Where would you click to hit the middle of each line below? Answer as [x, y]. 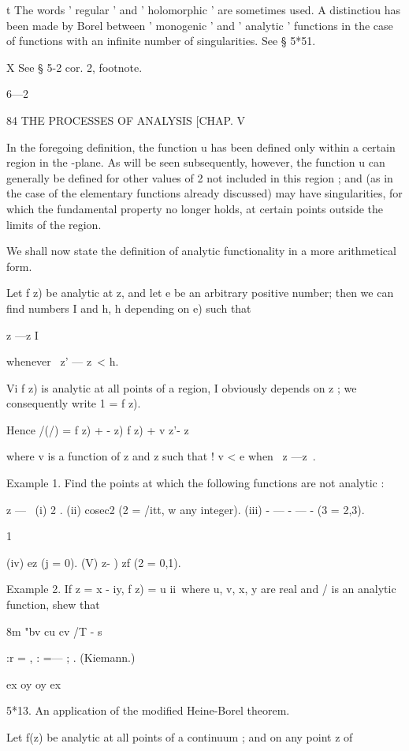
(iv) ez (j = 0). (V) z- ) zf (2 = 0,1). [94, 562]
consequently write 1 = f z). [74, 403]
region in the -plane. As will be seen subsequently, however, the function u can [196, 162]
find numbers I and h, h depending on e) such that [129, 308]
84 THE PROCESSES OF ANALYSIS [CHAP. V [126, 120]
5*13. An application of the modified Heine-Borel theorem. [148, 710]
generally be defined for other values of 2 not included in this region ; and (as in [200, 177]
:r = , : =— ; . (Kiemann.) [71, 657]
